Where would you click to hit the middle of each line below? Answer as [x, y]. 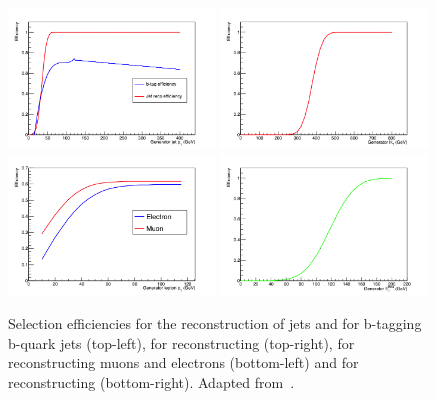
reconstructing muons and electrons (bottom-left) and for [183, 362]
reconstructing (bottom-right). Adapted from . [151, 381]
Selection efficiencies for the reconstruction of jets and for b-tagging [215, 322]
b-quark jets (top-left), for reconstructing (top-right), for [181, 342]
